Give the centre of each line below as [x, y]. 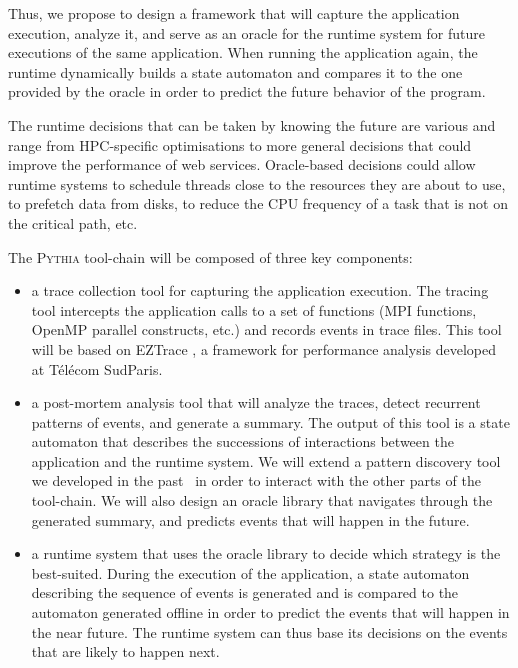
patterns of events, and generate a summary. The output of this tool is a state [270, 421]
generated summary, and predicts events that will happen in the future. [250, 519]
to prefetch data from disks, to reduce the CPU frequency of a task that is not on [258, 203]
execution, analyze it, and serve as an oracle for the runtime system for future [246, 32]
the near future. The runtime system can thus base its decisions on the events [269, 631]
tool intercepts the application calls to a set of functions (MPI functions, [254, 309]
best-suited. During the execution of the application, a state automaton [250, 572]
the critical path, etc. [73, 222]
